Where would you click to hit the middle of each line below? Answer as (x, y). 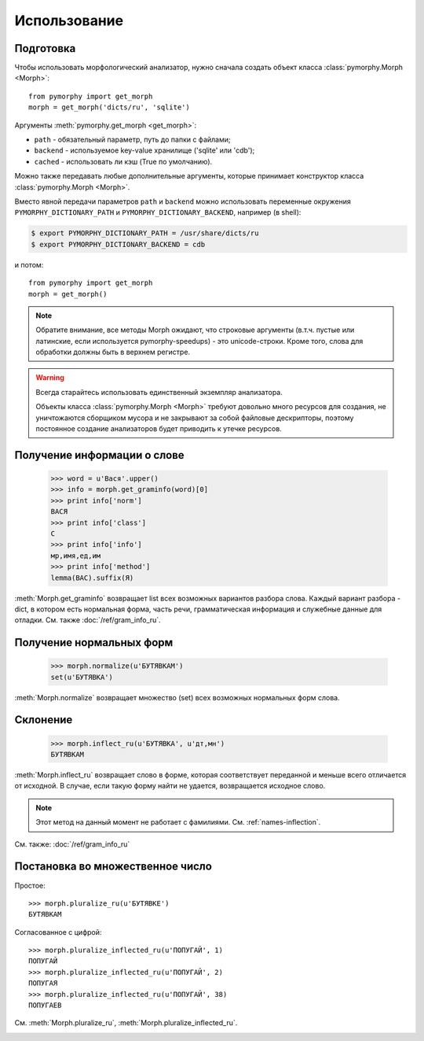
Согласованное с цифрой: (58, 932)
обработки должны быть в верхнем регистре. (113, 352)
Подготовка (45, 48)
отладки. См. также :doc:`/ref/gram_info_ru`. (88, 620)
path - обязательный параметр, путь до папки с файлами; (132, 140)
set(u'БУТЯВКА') (82, 677)
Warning (50, 378)
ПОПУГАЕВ (45, 1006)
